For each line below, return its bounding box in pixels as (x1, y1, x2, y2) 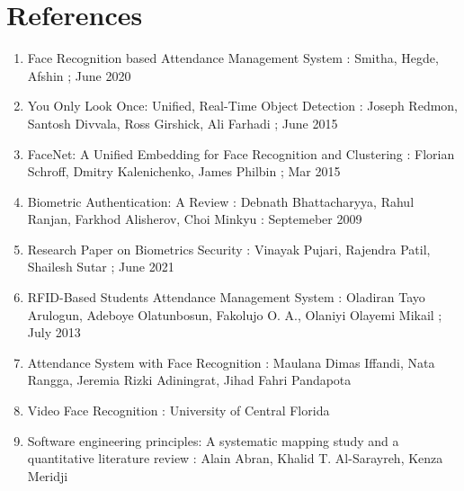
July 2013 (27, 323, 81, 342)
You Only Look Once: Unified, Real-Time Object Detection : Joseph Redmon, (27, 96, 459, 115)
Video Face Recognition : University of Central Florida (27, 401, 330, 420)
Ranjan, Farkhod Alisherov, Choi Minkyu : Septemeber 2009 (27, 210, 362, 228)
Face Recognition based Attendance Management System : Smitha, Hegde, (27, 49, 439, 67)
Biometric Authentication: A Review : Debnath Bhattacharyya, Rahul (27, 192, 415, 210)
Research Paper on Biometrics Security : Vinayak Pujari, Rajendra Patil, (27, 239, 431, 258)
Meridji (27, 466, 68, 485)
